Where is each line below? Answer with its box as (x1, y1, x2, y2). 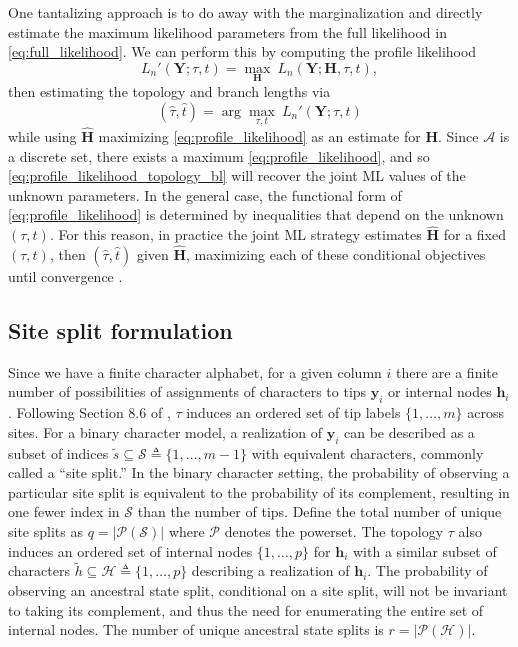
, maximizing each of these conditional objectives (186, 244, 486, 265)
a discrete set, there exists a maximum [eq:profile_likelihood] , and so (8, 145, 430, 166)
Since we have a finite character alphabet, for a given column (8, 361, 382, 382)
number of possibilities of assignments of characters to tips (8, 381, 367, 402)
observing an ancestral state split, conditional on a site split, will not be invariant (8, 579, 508, 600)
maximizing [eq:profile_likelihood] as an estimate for (98, 126, 421, 147)
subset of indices (8, 442, 109, 463)
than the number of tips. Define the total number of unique (137, 501, 502, 522)
